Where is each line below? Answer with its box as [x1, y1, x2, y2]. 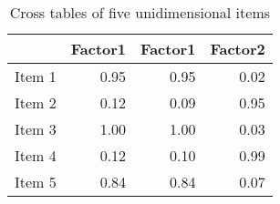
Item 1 [15, 66, 57, 87]
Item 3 [15, 118, 57, 139]
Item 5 [15, 171, 57, 192]
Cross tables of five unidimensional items [9, 2, 271, 23]
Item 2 [15, 92, 57, 113]
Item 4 [15, 145, 57, 166]
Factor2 [210, 38, 265, 59]
